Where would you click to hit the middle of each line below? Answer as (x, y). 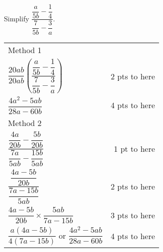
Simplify (17, 18)
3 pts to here (133, 215)
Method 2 (25, 123)
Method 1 (25, 50)
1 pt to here (134, 149)
